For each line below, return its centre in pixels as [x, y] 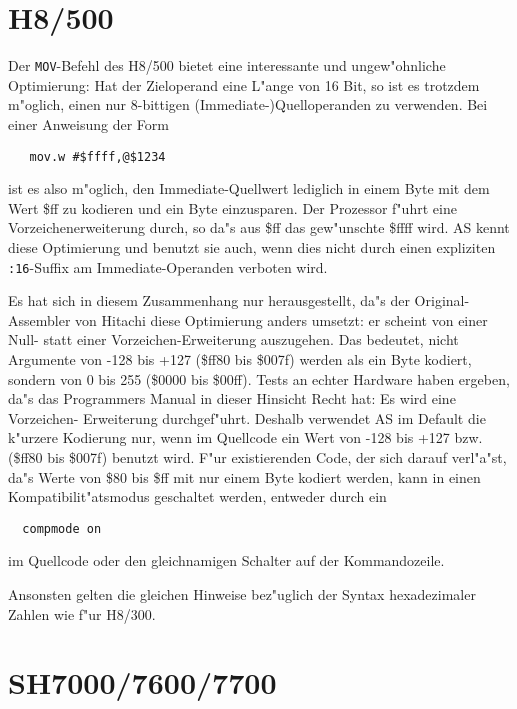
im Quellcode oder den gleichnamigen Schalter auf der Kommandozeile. [226, 560]
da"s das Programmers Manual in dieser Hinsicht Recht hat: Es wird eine [232, 398]
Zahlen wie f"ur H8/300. [82, 613]
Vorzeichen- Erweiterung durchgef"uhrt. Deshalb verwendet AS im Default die [247, 417]
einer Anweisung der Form [88, 123]
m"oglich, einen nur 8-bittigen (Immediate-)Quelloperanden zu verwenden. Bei [248, 104]
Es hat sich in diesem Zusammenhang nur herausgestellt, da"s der [209, 300]
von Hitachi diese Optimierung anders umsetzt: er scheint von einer [281, 319]
